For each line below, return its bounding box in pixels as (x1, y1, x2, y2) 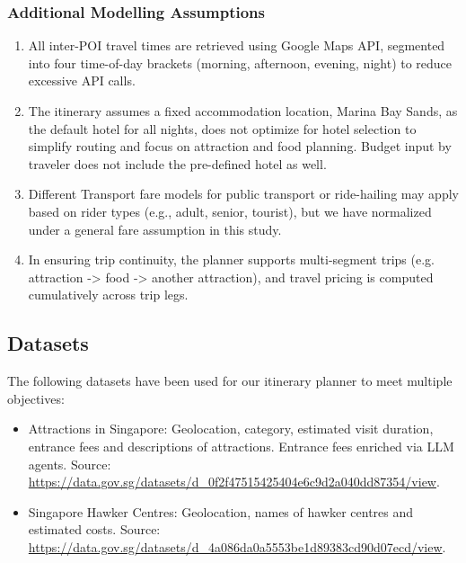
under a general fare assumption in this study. (28, 219, 282, 238)
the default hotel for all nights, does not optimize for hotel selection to (28, 119, 417, 138)
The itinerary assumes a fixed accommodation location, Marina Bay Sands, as (28, 102, 458, 120)
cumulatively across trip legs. (28, 285, 189, 304)
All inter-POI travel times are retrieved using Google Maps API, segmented (28, 36, 445, 55)
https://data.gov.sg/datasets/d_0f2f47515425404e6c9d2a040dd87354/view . (28, 472, 440, 491)
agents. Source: (28, 454, 111, 473)
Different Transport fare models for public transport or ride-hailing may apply (28, 184, 459, 203)
